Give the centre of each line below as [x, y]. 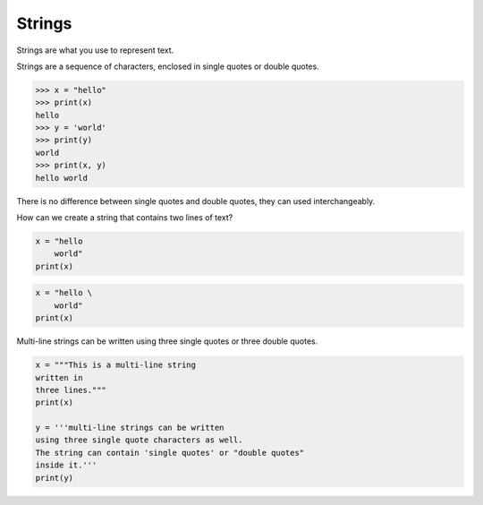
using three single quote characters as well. [139, 440]
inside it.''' [66, 465]
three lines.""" [71, 390]
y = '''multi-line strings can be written [130, 428]
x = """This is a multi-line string [116, 365]
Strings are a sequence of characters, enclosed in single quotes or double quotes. [168, 66]
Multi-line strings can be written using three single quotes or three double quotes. [167, 341]
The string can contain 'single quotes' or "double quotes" [170, 453]
